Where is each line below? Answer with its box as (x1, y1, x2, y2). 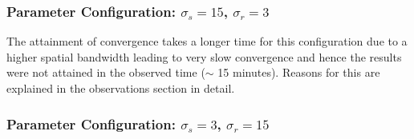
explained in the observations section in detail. (6, 80, 235, 96)
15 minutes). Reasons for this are (217, 64, 380, 81)
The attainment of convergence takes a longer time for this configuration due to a (6, 33, 408, 50)
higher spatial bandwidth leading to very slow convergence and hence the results (6, 48, 402, 65)
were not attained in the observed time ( (6, 64, 205, 81)
